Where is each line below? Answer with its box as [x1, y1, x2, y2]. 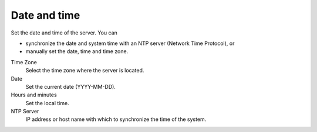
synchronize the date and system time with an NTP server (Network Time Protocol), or [25, 40, 235, 47]
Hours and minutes [11, 91, 57, 99]
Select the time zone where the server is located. [25, 67, 144, 74]
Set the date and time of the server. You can [11, 29, 117, 36]
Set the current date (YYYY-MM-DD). [25, 83, 116, 90]
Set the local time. [25, 99, 70, 106]
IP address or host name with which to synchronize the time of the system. [25, 116, 207, 123]
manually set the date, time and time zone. [25, 48, 129, 55]
